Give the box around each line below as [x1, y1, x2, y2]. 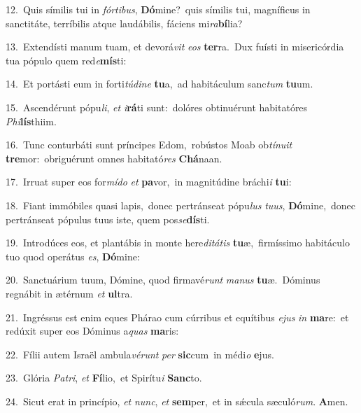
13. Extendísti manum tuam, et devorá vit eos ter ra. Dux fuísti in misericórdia [6, 39, 344, 54]
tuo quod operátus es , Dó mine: [6, 248, 140, 263]
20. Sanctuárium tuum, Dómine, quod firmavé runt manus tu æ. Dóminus [6, 272, 320, 287]
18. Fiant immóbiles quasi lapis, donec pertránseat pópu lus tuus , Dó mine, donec [6, 197, 356, 212]
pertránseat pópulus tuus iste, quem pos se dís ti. [6, 211, 210, 226]
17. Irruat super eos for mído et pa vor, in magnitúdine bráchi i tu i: [6, 174, 292, 189]
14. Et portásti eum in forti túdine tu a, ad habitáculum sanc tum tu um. [6, 76, 313, 91]
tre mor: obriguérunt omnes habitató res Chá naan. [6, 150, 222, 165]
